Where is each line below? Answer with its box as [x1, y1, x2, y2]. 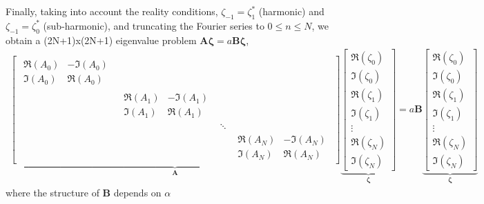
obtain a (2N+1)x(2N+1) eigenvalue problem [6, 32, 197, 47]
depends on [113, 185, 162, 199]
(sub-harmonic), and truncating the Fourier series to [43, 18, 264, 32]
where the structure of [6, 185, 99, 199]
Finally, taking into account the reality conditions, [6, 4, 218, 18]
